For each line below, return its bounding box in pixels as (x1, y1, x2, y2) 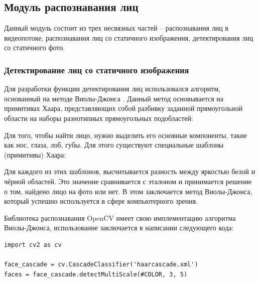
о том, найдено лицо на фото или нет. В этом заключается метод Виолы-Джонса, (4, 186, 252, 196)
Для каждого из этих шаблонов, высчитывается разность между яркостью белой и (4, 166, 255, 177)
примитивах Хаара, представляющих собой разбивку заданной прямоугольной (4, 103, 242, 113)
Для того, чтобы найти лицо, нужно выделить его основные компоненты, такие (4, 129, 247, 140)
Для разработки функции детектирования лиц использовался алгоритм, (4, 83, 220, 94)
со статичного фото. (4, 42, 65, 53)
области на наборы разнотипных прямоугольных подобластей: (4, 112, 193, 123)
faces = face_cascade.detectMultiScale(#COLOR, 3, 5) (4, 270, 188, 278)
